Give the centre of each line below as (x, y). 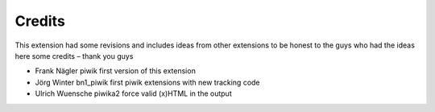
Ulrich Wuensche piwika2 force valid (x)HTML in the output (134, 93)
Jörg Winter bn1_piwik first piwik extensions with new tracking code (148, 82)
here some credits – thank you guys (74, 56)
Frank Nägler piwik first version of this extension (116, 71)
